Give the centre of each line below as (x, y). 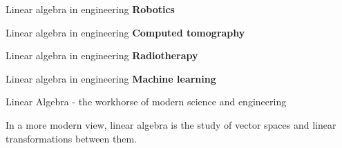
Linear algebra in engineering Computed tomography (125, 32)
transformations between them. (72, 138)
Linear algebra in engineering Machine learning (111, 78)
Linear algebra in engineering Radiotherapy (102, 55)
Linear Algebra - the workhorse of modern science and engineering (146, 102)
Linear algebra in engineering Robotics (90, 9)
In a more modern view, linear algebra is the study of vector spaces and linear (171, 124)
